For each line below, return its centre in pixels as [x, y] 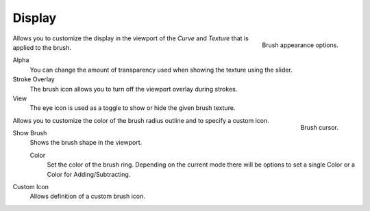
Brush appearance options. [300, 45]
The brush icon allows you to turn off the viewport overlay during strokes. [134, 89]
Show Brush [30, 133]
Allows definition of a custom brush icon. [87, 196]
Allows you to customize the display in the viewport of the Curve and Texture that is [131, 38]
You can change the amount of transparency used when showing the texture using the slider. [161, 70]
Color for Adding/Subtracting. [89, 174]
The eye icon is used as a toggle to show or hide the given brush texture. [133, 108]
